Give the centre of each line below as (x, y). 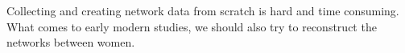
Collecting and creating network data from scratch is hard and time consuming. (203, 10)
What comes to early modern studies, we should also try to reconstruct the (192, 26)
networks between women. (71, 42)
